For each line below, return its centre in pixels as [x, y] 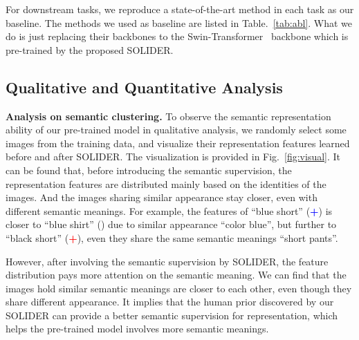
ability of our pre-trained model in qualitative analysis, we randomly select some [176, 130]
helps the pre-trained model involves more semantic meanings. [137, 329]
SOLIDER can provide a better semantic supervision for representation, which [172, 315]
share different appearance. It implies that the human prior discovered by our [170, 302]
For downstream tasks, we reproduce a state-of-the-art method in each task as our [180, 9]
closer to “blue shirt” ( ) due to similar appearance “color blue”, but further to [171, 224]
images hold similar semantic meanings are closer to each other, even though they [179, 288]
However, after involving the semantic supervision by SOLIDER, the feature [167, 261]
